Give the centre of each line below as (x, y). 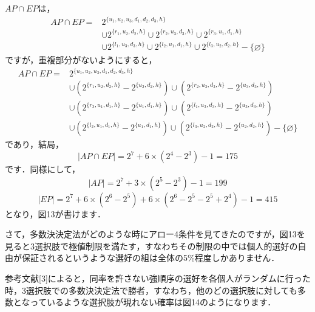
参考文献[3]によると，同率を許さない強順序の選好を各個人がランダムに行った (158, 278)
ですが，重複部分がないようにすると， (81, 60)
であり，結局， (34, 144)
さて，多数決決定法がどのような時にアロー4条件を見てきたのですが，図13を (155, 234)
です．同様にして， (43, 169)
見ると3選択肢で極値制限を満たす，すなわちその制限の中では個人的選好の (151, 246)
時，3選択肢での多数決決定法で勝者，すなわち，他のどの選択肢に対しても (151, 290)
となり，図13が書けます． (56, 213)
